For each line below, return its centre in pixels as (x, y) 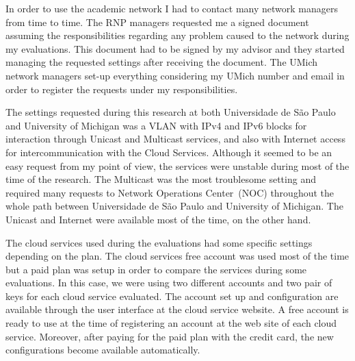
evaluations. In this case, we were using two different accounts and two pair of (169, 283)
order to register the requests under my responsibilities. (122, 89)
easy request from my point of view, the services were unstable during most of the (177, 165)
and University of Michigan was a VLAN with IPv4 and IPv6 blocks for (156, 125)
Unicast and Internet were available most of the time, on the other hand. (158, 219)
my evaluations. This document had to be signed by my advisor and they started (175, 48)
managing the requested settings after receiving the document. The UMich (162, 62)
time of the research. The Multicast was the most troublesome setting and (161, 179)
